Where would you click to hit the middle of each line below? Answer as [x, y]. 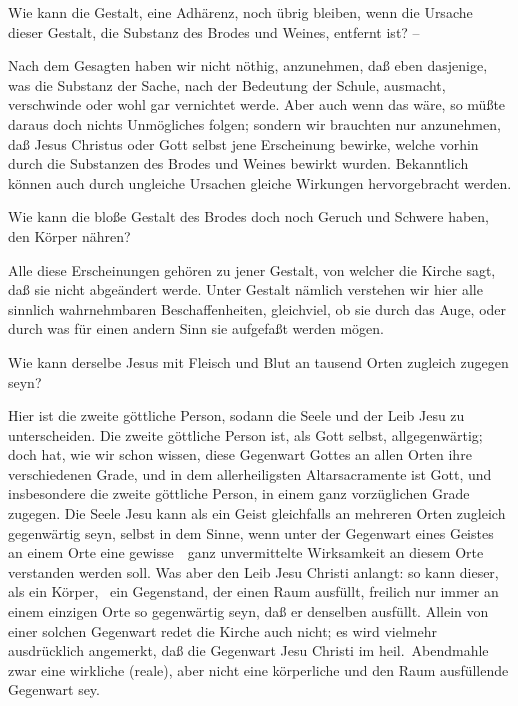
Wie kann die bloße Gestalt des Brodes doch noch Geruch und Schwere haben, [249, 216]
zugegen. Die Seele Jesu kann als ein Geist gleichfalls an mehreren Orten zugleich [257, 513]
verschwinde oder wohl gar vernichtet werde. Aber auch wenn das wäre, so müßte [257, 104]
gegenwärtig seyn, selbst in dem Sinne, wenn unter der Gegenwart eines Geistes [251, 532]
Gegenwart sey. [54, 689]
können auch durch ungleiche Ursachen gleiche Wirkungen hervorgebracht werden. [260, 182]
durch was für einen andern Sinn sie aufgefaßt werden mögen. [196, 328]
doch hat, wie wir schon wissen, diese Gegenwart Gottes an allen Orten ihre [240, 454]
